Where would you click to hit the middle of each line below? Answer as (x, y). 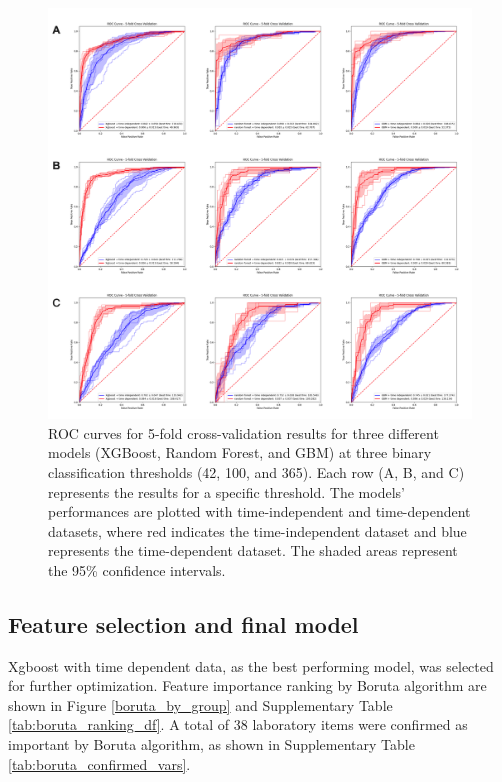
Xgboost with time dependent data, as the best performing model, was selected (251, 665)
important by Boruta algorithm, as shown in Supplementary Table (211, 744)
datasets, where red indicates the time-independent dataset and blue (257, 530)
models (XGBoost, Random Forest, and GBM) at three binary (240, 452)
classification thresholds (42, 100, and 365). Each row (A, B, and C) (256, 471)
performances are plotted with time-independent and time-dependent (259, 511)
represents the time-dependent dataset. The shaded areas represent (253, 550)
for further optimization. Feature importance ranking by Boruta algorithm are (247, 685)
